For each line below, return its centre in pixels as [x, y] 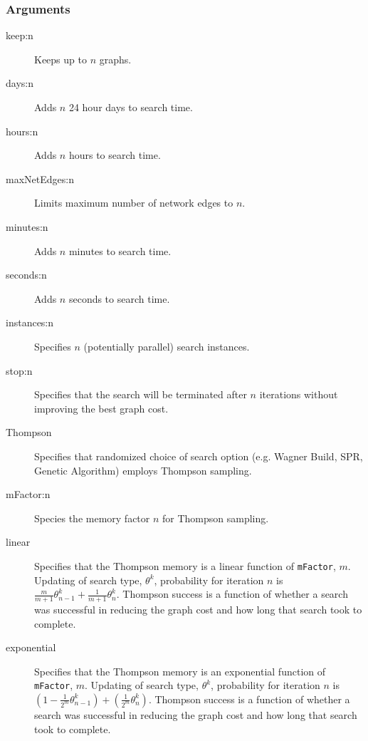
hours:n [22, 131]
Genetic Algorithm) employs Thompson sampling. [143, 470]
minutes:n [27, 226]
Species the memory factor [92, 518]
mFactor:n [28, 494]
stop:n [19, 370]
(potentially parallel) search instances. [167, 346]
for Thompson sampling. [216, 518]
